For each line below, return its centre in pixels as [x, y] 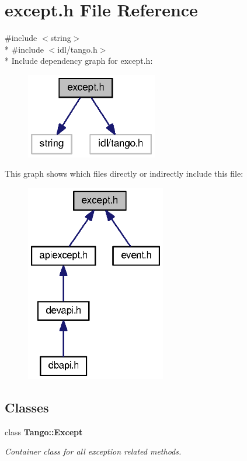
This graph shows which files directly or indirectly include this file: [124, 173]
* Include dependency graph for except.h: [79, 61]
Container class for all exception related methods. [93, 451]
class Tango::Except [44, 431]
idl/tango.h [77, 49]
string [61, 38]
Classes [27, 407]
